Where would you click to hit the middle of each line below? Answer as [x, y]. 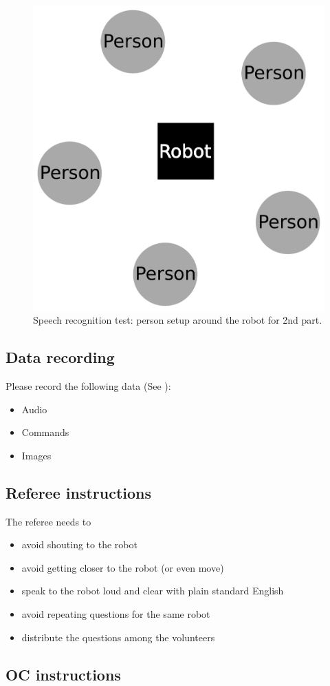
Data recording [60, 357]
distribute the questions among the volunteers [118, 637]
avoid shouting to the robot [79, 544]
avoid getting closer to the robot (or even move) [123, 567]
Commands [45, 432]
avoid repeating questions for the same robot [116, 613]
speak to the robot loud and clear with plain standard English [153, 591]
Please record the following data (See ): [88, 385]
